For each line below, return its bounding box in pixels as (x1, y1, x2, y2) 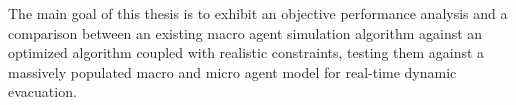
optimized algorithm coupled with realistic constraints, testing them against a (8, 42, 485, 63)
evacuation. (8, 81, 77, 102)
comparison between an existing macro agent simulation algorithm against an (8, 22, 483, 43)
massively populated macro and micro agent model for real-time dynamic (8, 61, 457, 82)
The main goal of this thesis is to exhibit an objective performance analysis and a (8, 3, 508, 23)
